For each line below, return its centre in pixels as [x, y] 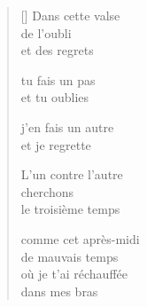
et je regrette [56, 144]
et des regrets [57, 50]
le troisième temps [70, 209]
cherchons [47, 191]
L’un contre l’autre [72, 174]
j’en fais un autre [67, 126]
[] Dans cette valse [70, 15]
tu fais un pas [58, 79]
